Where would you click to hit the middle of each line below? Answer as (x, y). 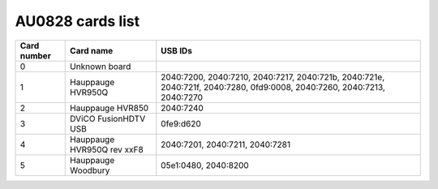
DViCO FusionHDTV (108, 118)
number (36, 55)
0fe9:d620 (181, 123)
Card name (92, 50)
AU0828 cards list (77, 21)
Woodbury (90, 170)
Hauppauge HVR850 (109, 108)
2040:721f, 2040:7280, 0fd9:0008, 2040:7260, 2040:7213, (273, 87)
